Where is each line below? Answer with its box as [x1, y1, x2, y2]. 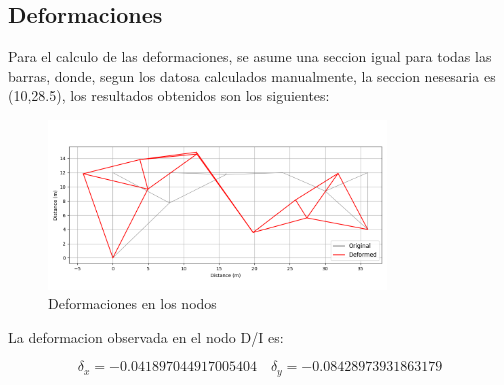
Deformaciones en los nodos [48, 293, 217, 314]
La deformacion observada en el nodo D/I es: [8, 326, 284, 347]
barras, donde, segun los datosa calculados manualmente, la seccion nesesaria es [8, 65, 496, 86]
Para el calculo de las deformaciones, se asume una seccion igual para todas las [8, 46, 492, 67]
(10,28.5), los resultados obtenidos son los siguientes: [8, 85, 330, 106]
